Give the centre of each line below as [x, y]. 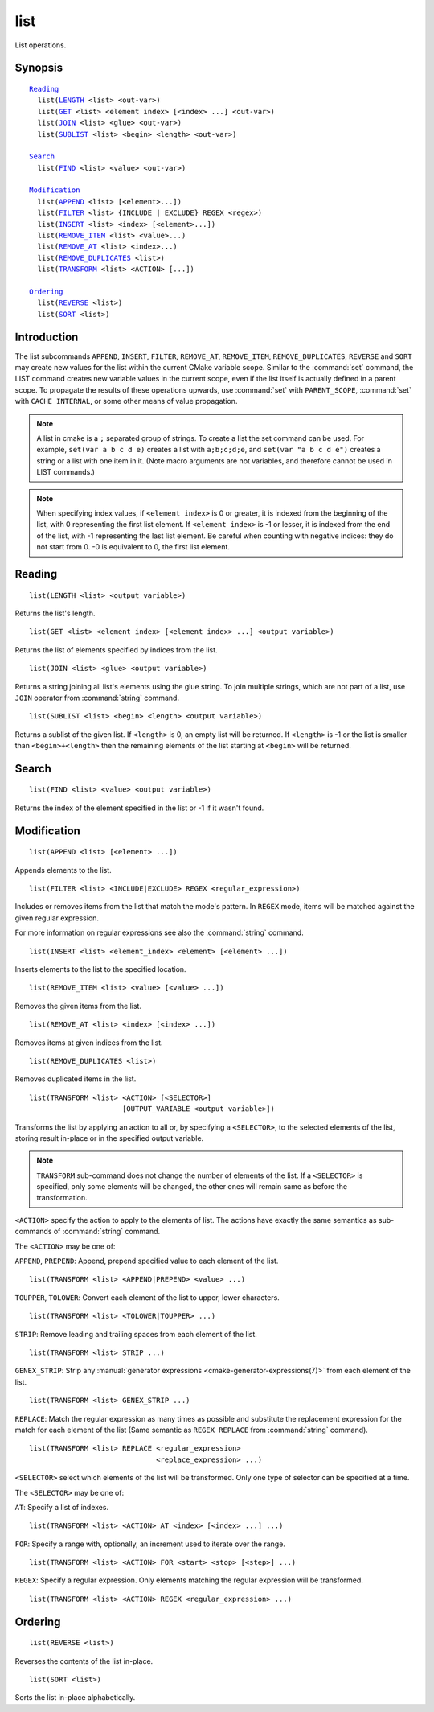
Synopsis [39, 68]
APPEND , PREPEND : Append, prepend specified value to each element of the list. [147, 1261]
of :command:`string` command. [107, 1232]
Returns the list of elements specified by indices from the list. [116, 650]
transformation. [62, 1198]
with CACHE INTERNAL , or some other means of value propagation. [126, 401]
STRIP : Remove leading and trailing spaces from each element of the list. [136, 1334]
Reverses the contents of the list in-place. [84, 1661]
